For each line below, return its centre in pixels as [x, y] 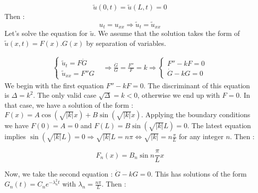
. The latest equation [219, 125]
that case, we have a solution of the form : [69, 104]
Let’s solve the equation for [46, 33]
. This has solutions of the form [199, 174]
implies [15, 136]
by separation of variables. [126, 43]
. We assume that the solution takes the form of [167, 33]
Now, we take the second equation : [59, 174]
